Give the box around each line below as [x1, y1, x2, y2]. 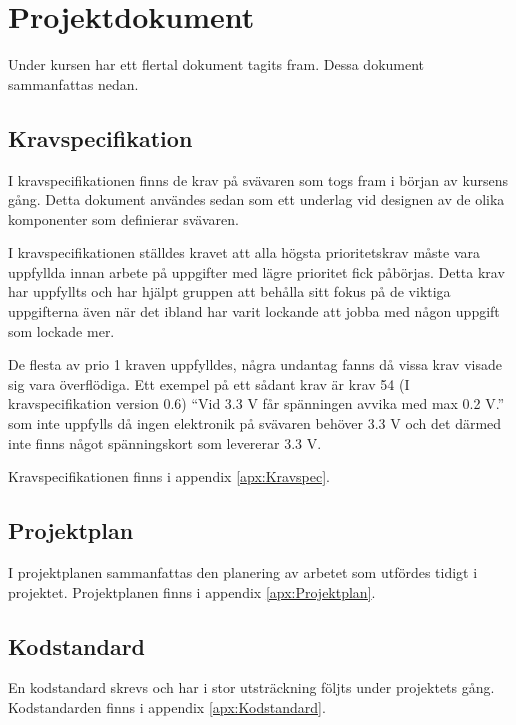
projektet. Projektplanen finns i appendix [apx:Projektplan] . [8, 581, 376, 602]
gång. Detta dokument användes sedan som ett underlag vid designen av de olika [8, 189, 505, 210]
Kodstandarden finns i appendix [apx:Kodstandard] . [8, 697, 326, 718]
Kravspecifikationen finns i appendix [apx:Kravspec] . [8, 466, 331, 487]
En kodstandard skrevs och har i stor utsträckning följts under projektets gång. [8, 677, 495, 698]
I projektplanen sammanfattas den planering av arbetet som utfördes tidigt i [8, 562, 478, 583]
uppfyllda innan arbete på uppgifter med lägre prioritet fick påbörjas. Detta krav [8, 261, 505, 282]
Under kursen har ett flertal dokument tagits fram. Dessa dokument [8, 54, 425, 75]
